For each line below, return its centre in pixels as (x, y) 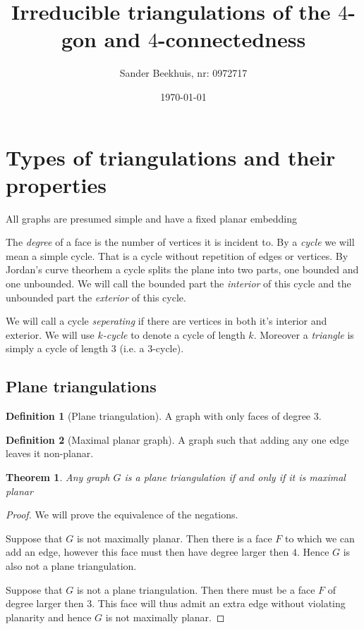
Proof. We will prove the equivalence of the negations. (122, 515)
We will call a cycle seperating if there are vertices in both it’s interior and (166, 321)
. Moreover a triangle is (304, 334)
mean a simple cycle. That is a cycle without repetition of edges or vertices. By (177, 255)
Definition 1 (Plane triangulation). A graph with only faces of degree (158, 416)
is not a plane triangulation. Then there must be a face (196, 589)
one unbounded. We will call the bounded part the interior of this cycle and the (178, 283)
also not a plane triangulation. (71, 565)
